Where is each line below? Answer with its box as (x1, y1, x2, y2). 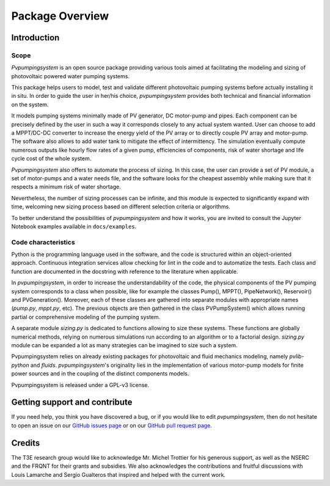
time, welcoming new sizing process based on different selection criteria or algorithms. (11, 203, 230, 210)
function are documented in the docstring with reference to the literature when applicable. (11, 268, 238, 275)
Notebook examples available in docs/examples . (11, 223, 137, 230)
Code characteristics (11, 238, 76, 246)
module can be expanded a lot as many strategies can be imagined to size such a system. (11, 342, 238, 348)
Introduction (11, 32, 60, 43)
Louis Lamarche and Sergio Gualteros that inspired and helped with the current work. (11, 471, 226, 478)
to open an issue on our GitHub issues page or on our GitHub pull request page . (11, 422, 212, 429)
